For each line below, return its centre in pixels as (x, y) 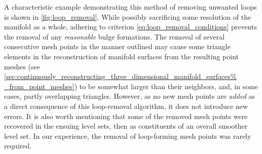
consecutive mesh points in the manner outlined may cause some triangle (117, 46)
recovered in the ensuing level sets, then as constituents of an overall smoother (126, 126)
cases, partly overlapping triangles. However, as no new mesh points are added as (130, 96)
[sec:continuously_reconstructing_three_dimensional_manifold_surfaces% (120, 76)
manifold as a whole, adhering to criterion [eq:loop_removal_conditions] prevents (131, 27)
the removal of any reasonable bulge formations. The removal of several (114, 36)
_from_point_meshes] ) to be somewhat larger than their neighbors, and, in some (131, 86)
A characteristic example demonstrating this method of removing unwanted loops (130, 7)
